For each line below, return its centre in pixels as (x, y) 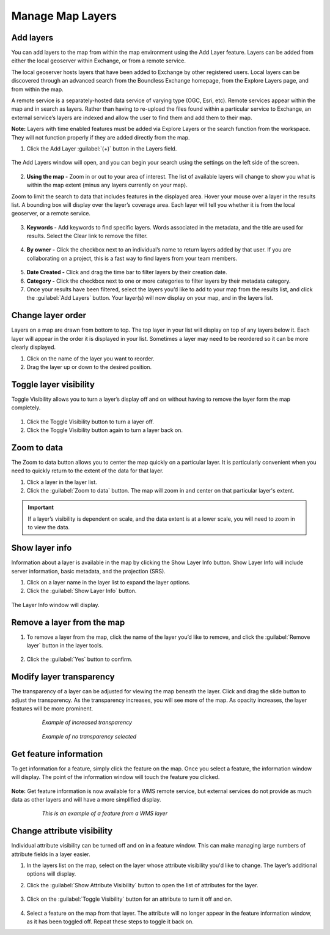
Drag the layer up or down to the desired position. (89, 367)
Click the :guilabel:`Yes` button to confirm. (79, 659)
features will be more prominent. (52, 709)
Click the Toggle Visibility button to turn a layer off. (90, 422)
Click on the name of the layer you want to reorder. (91, 359)
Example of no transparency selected (89, 736)
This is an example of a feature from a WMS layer (105, 813)
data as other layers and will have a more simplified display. (86, 799)
